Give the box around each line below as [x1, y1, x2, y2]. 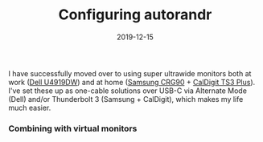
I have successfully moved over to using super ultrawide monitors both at [8, 68, 252, 78]
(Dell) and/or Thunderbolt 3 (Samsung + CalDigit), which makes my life [8, 94, 244, 103]
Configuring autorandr [58, 6, 212, 24]
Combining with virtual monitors [8, 123, 138, 134]
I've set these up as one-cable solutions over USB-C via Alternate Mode [8, 86, 248, 95]
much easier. [8, 103, 51, 112]
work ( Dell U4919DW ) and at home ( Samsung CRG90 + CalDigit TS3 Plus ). [8, 77, 256, 87]
